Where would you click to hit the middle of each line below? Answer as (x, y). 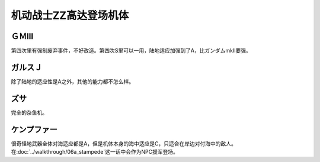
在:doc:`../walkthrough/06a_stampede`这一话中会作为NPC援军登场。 (95, 152)
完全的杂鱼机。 (29, 112)
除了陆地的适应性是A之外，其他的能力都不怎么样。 (73, 81)
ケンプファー (34, 129)
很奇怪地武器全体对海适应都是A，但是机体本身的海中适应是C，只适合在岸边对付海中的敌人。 (124, 143)
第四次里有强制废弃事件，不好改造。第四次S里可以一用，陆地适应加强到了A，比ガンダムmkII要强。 (131, 51)
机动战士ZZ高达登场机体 (70, 15)
